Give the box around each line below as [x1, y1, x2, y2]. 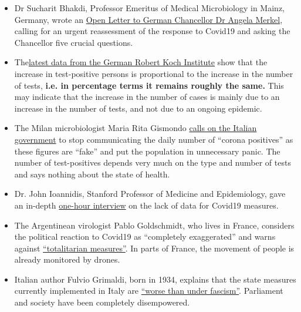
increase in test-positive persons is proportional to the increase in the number [14, 67, 293, 79]
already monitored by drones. [14, 253, 120, 266]
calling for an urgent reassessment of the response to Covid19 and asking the [14, 25, 290, 37]
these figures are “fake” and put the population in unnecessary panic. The [14, 145, 280, 157]
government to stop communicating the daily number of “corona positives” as [14, 133, 293, 145]
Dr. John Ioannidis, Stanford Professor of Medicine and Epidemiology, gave [14, 187, 286, 200]
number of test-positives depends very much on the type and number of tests [14, 156, 291, 169]
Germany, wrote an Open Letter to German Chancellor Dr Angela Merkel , [14, 13, 283, 25]
